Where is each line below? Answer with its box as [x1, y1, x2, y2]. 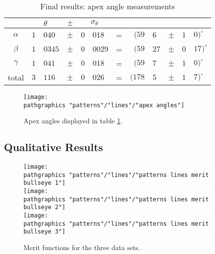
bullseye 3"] [23, 228, 65, 235]
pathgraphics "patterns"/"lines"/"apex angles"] [23, 101, 185, 109]
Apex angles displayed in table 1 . [23, 116, 123, 126]
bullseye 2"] [23, 204, 65, 211]
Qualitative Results [4, 139, 103, 155]
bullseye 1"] [23, 179, 65, 187]
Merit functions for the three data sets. [23, 242, 140, 253]
